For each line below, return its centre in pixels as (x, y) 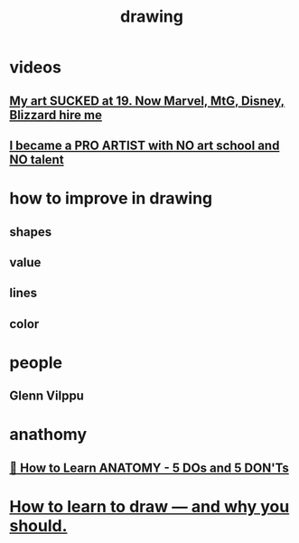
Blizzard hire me (56, 115)
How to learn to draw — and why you (149, 507)
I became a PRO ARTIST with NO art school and (145, 145)
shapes (31, 232)
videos (35, 67)
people (36, 362)
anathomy (48, 435)
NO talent (37, 159)
